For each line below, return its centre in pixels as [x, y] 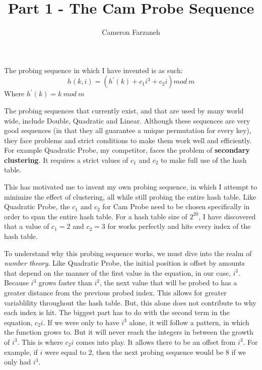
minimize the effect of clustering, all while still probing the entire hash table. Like [130, 196]
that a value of [27, 226]
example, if [21, 352]
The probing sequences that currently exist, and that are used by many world [124, 110]
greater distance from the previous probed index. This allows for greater [115, 292]
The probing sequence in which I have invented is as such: [93, 70]
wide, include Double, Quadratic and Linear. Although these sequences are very [127, 120]
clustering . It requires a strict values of [66, 160]
